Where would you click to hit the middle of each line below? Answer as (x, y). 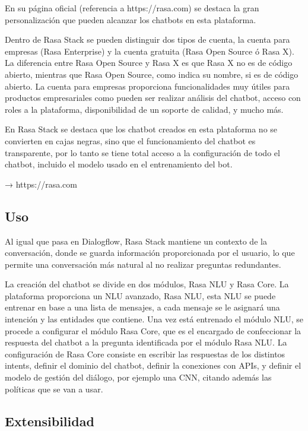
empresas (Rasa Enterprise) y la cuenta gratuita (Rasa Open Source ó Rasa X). (150, 51)
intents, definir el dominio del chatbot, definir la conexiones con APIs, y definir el (153, 365)
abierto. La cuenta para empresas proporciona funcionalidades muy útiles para (147, 86)
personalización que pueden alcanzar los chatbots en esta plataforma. (131, 19)
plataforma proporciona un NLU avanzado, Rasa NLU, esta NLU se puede (140, 295)
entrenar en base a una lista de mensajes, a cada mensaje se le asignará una (142, 307)
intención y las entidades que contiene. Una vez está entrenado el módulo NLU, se (154, 319)
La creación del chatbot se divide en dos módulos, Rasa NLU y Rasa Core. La (147, 284)
